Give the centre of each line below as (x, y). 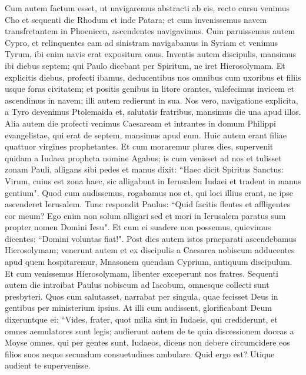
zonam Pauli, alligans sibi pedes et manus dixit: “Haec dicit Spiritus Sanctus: (144, 169)
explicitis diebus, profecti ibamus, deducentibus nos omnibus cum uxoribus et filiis (153, 77)
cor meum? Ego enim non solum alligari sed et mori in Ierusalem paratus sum (145, 215)
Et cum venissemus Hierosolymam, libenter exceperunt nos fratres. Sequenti (142, 273)
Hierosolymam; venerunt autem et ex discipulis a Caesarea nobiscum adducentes (150, 250)
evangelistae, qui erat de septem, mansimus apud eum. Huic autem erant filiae (146, 135)
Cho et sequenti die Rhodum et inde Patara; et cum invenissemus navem (136, 19)
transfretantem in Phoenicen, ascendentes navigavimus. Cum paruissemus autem (150, 31)
